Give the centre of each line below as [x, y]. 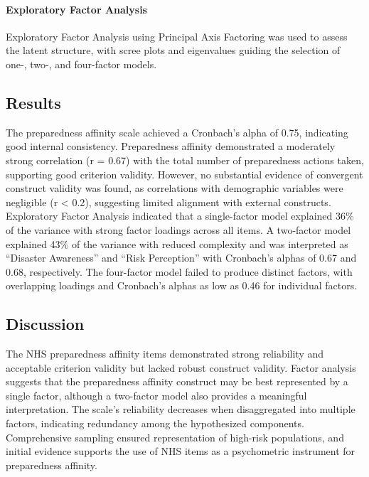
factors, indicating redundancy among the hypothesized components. [155, 423]
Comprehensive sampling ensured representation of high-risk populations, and [175, 437]
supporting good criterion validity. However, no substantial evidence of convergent [184, 174]
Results [33, 102]
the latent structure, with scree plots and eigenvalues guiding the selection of [173, 50]
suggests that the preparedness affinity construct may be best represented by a [177, 381]
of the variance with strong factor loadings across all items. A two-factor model [178, 229]
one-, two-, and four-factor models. [81, 64]
